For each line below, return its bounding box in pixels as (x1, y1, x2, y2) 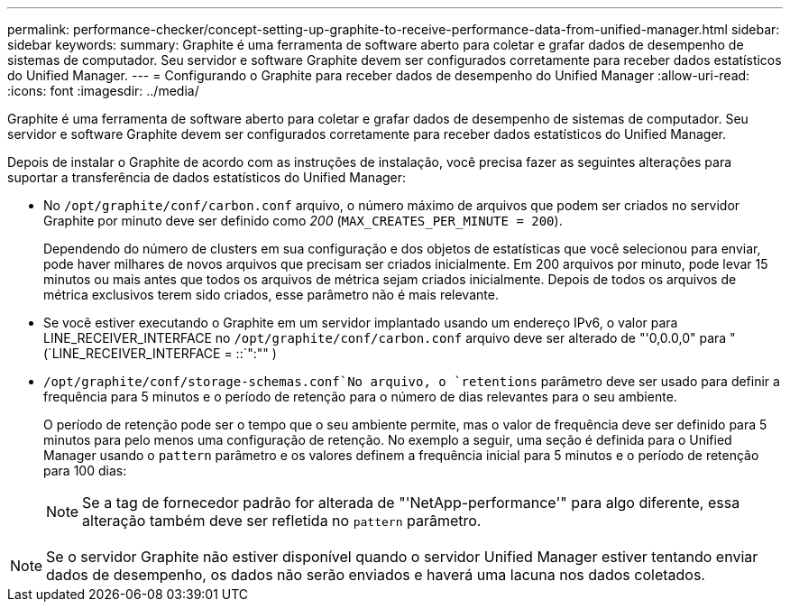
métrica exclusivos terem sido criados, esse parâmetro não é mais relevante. (43, 287, 499, 302)
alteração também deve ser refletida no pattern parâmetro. (82, 512, 482, 530)
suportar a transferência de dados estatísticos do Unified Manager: (7, 170, 407, 185)
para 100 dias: (43, 463, 127, 478)
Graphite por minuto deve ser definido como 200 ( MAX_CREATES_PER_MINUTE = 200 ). (43, 213, 563, 228)
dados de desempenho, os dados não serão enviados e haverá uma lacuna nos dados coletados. (46, 566, 705, 584)
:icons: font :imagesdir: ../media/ (7, 83, 199, 98)
